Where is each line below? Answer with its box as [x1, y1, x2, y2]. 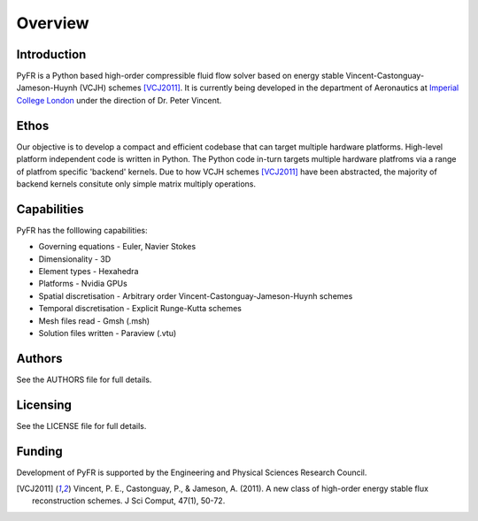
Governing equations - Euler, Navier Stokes [38, 241, 197, 252]
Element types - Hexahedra [38, 266, 139, 276]
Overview [16, 13, 89, 33]
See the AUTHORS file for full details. [16, 374, 152, 385]
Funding [16, 443, 64, 459]
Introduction [16, 47, 87, 62]
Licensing [16, 397, 73, 412]
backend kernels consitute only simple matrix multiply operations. [16, 178, 257, 189]
